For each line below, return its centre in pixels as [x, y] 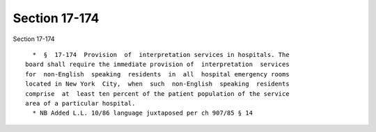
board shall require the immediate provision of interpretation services [157, 65]
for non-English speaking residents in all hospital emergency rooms [157, 74]
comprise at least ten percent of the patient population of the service [157, 93]
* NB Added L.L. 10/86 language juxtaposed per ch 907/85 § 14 [143, 113]
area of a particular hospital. [80, 103]
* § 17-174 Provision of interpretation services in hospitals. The [161, 55]
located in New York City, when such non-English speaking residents [157, 84]
